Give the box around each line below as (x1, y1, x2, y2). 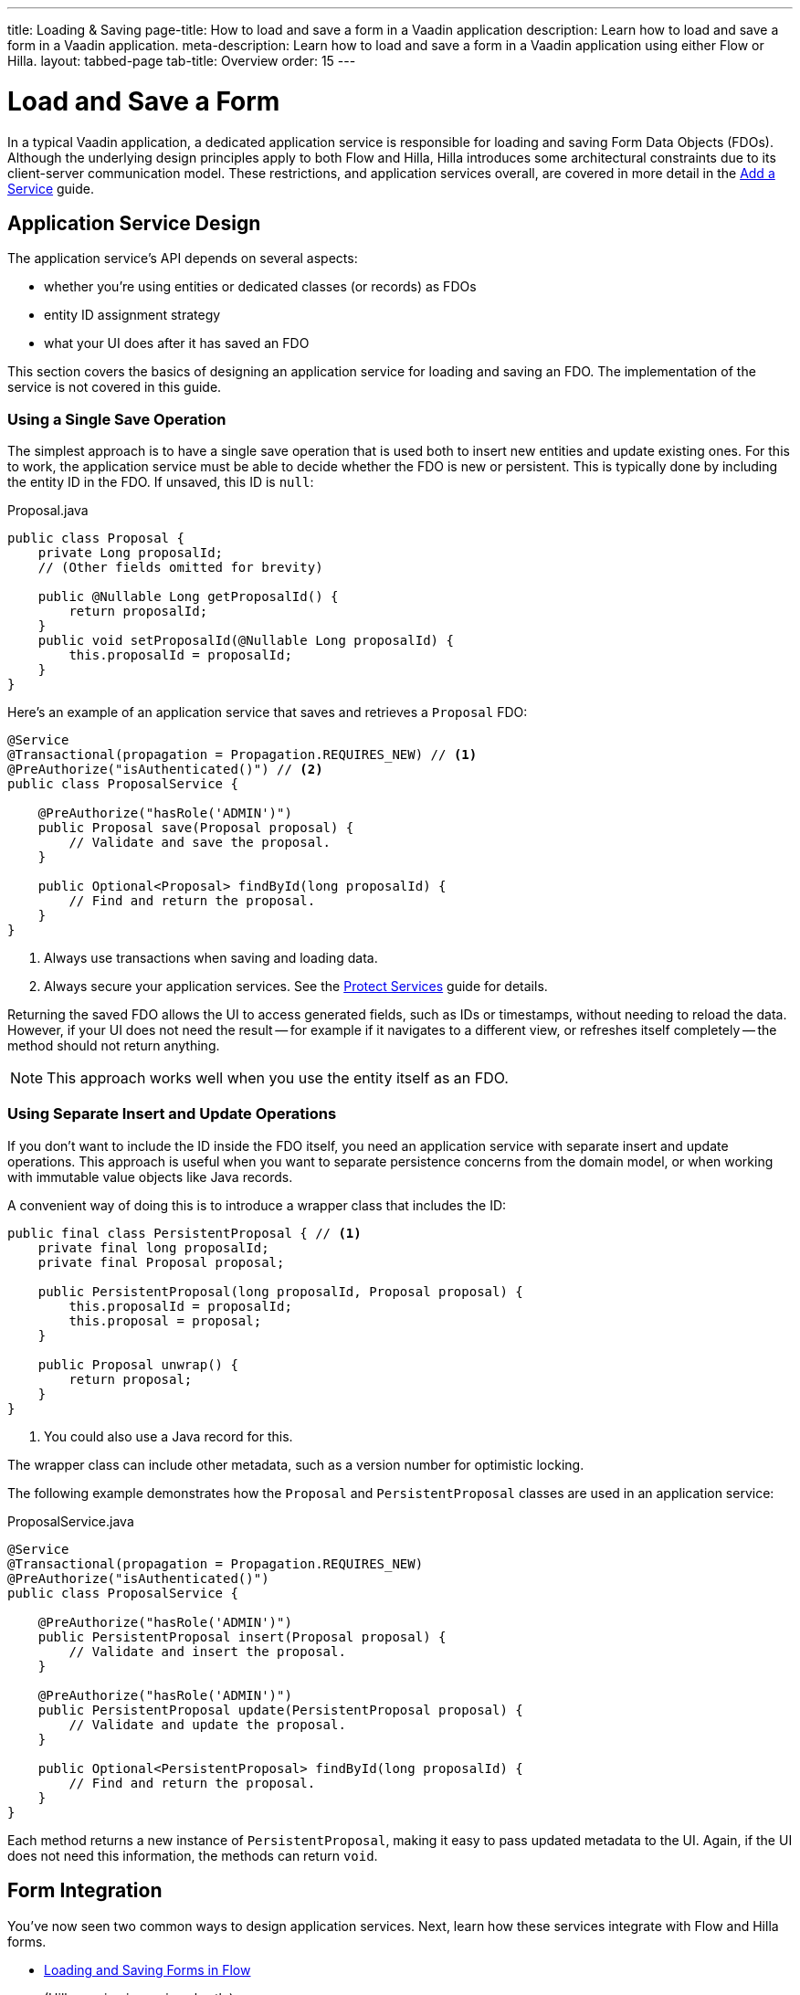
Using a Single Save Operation (7, 409, 226, 428)
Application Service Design (7, 211, 261, 235)
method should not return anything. (7, 1038, 220, 1054)
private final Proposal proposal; (37, 1254, 285, 1270)
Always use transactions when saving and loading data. (44, 950, 378, 966)
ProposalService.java (7, 1513, 134, 1529)
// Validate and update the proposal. (68, 1716, 346, 1732)
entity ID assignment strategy (44, 307, 221, 323)
